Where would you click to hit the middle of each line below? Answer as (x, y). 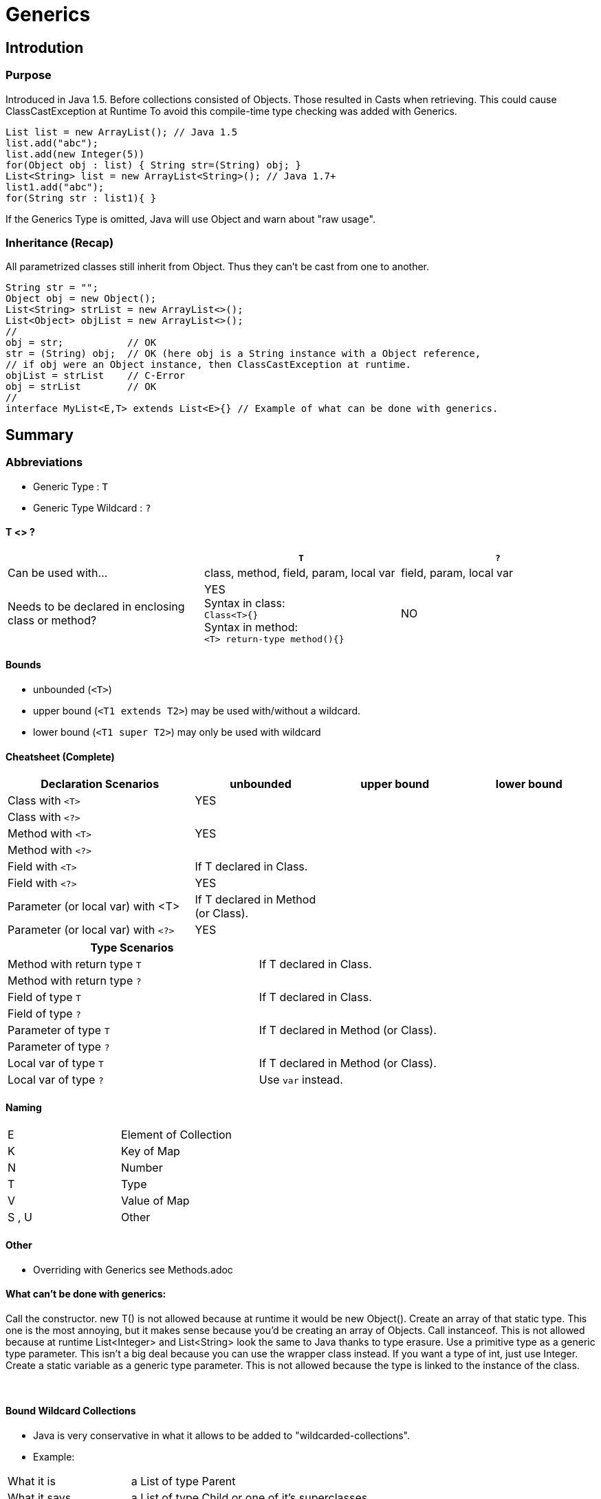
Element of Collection (177, 1135)
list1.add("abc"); (55, 187)
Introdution (45, 47)
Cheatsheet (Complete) (60, 756)
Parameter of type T (59, 1030)
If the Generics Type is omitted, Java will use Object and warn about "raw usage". (190, 219)
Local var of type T (56, 1063)
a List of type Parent (183, 1481)
